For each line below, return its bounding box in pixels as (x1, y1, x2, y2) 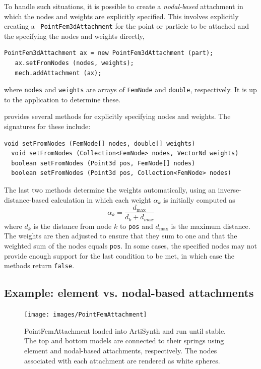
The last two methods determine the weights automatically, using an (4, 184, 216, 195)
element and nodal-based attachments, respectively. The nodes (24, 345, 217, 355)
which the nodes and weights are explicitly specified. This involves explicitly (4, 11, 239, 21)
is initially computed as (163, 194, 235, 205)
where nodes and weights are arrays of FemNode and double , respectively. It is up (4, 84, 257, 95)
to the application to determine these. (4, 94, 121, 104)
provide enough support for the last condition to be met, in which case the (4, 250, 234, 261)
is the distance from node (33, 220, 112, 231)
